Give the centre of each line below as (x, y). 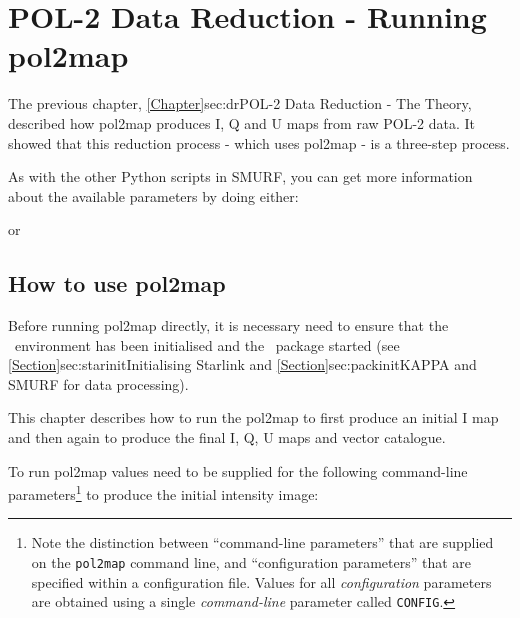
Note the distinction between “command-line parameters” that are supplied (262, 542)
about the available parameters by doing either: (153, 195)
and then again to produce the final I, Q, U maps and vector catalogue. (227, 437)
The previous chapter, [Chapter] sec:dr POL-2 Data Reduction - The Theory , (240, 103)
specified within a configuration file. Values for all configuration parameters (261, 581)
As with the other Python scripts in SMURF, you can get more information (240, 176)
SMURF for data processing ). (98, 383)
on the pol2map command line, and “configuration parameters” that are (251, 562)
